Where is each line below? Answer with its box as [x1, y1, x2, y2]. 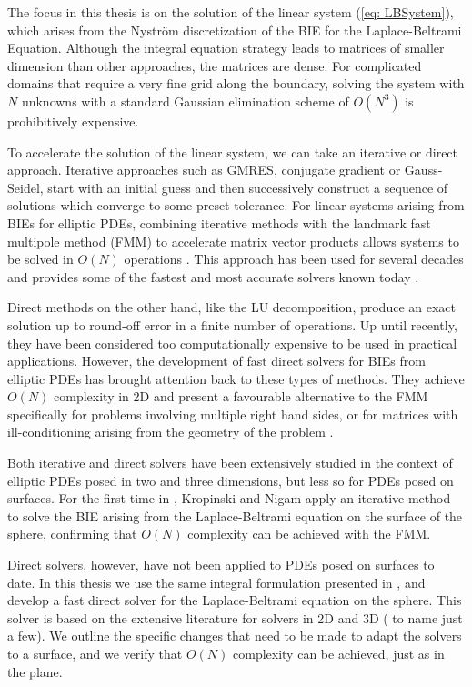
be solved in [7, 249, 74, 268]
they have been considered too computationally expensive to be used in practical [7, 333, 457, 352]
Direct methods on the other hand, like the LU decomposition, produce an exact [7, 298, 456, 317]
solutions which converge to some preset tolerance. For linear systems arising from [7, 196, 465, 215]
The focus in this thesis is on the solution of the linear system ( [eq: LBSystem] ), [7, 3, 454, 21]
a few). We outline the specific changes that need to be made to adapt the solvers [7, 626, 462, 645]
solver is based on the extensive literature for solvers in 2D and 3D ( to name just [7, 608, 463, 627]
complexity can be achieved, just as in [233, 644, 445, 662]
